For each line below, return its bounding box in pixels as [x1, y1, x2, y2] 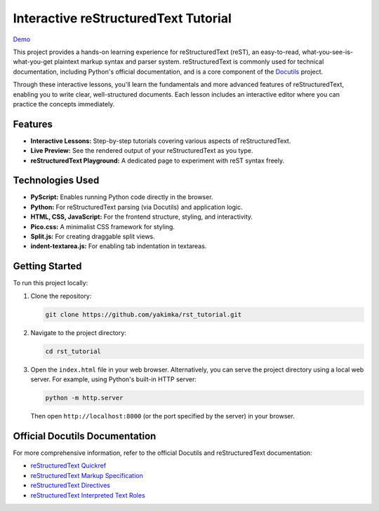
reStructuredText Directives [30, 481, 110, 490]
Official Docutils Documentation [13, 430, 157, 442]
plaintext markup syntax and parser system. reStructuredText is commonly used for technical [53, 57, 324, 66]
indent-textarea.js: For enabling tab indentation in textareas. [30, 242, 207, 250]
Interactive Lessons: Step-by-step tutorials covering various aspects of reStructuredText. [30, 137, 291, 145]
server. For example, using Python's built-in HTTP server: [30, 375, 197, 383]
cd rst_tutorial [45, 347, 102, 355]
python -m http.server [45, 394, 124, 402]
